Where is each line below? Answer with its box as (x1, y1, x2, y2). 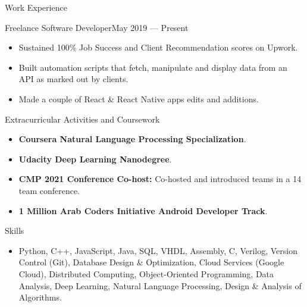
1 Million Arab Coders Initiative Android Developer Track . (18, 204, 268, 217)
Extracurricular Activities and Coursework (5, 112, 160, 125)
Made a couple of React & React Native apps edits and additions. (18, 92, 259, 105)
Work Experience (5, 1, 67, 13)
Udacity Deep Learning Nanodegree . (18, 152, 172, 165)
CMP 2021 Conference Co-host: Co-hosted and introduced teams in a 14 (18, 173, 302, 185)
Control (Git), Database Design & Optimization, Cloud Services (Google (18, 256, 284, 268)
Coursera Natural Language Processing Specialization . (18, 133, 246, 145)
